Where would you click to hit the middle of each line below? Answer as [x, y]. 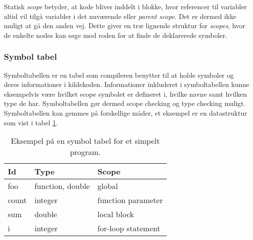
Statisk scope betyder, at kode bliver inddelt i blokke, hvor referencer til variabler [126, 6]
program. [85, 152]
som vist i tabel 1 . [31, 122]
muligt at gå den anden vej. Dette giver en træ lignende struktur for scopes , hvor [125, 26]
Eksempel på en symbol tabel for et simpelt [85, 141]
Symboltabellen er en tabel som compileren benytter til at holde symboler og [119, 75]
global [108, 186]
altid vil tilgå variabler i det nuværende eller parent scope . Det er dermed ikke [120, 16]
